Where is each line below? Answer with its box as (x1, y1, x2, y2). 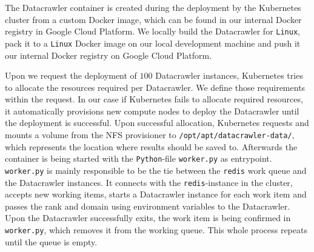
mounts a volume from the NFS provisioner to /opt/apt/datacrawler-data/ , (5, 128, 295, 141)
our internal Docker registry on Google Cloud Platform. (5, 48, 212, 61)
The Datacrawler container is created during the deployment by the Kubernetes (5, 1, 301, 13)
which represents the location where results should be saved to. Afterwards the (5, 140, 298, 153)
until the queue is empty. (5, 235, 98, 248)
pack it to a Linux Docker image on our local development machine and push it (5, 36, 301, 49)
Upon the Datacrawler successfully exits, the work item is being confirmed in (5, 211, 291, 224)
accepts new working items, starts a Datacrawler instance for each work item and (5, 188, 307, 201)
